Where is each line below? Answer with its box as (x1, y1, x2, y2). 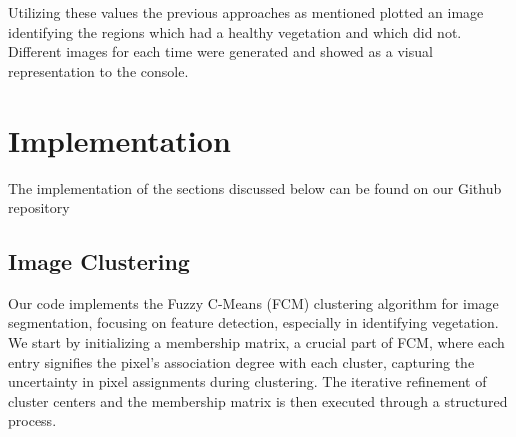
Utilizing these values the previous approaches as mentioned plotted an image (8, 2, 484, 22)
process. (8, 410, 57, 431)
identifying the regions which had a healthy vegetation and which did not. (8, 21, 462, 42)
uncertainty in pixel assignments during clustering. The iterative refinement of (8, 371, 487, 392)
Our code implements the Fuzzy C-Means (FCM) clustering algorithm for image (8, 292, 499, 313)
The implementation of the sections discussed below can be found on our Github (8, 177, 502, 198)
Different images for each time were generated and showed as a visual (8, 41, 433, 62)
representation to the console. (8, 60, 189, 81)
